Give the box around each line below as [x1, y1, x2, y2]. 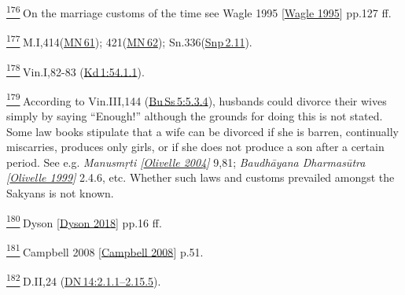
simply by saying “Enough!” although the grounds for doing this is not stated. [6, 108, 383, 124]
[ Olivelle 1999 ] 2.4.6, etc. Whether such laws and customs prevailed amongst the [6, 169, 395, 186]
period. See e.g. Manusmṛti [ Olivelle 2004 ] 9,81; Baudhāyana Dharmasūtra [6, 153, 366, 170]
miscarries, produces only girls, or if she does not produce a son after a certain [6, 138, 385, 155]
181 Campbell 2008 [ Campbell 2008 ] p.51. [6, 241, 204, 260]
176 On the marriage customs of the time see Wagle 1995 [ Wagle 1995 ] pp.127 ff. [6, 2, 392, 20]
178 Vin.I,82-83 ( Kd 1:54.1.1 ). [6, 61, 145, 79]
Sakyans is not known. [6, 184, 114, 201]
